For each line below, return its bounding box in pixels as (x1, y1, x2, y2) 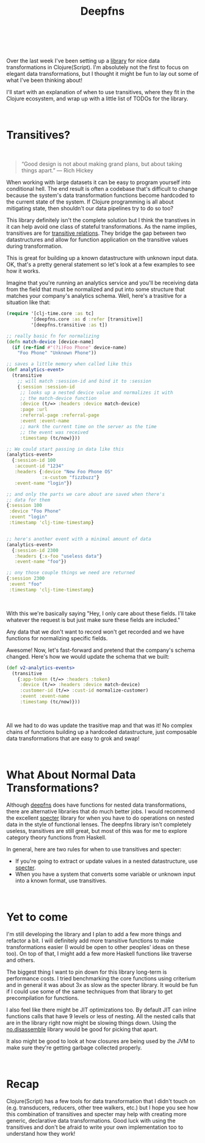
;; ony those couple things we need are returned (6, 570, 135, 576)
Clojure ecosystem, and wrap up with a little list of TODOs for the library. (6, 95, 189, 102)
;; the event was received (20, 429, 88, 435)
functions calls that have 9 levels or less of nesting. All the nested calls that (6, 1012, 195, 1019)
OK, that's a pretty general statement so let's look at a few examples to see (6, 261, 195, 268)
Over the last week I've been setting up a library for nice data (6, 57, 160, 65)
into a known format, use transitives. (15, 876, 107, 884)
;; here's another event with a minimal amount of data (6, 536, 151, 542)
